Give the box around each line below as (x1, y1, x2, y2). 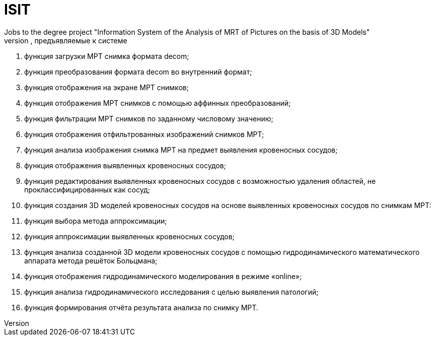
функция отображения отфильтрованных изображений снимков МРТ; (24, 129, 264, 139)
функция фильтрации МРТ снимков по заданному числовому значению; (24, 114, 273, 123)
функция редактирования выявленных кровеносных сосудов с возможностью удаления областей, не (24, 176, 376, 185)
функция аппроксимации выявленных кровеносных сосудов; (24, 232, 235, 241)
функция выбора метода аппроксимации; (24, 216, 167, 225)
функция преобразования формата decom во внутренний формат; (24, 67, 252, 76)
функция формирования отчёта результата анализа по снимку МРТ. (24, 303, 258, 312)
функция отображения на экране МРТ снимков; (24, 83, 189, 92)
